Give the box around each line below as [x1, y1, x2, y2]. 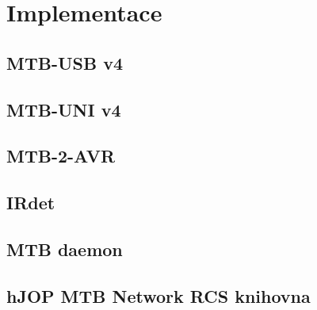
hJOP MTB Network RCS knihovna [6, 283, 311, 308]
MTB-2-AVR [6, 144, 116, 168]
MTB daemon [6, 236, 123, 261]
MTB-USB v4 [6, 50, 123, 75]
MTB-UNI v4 [6, 97, 121, 121]
